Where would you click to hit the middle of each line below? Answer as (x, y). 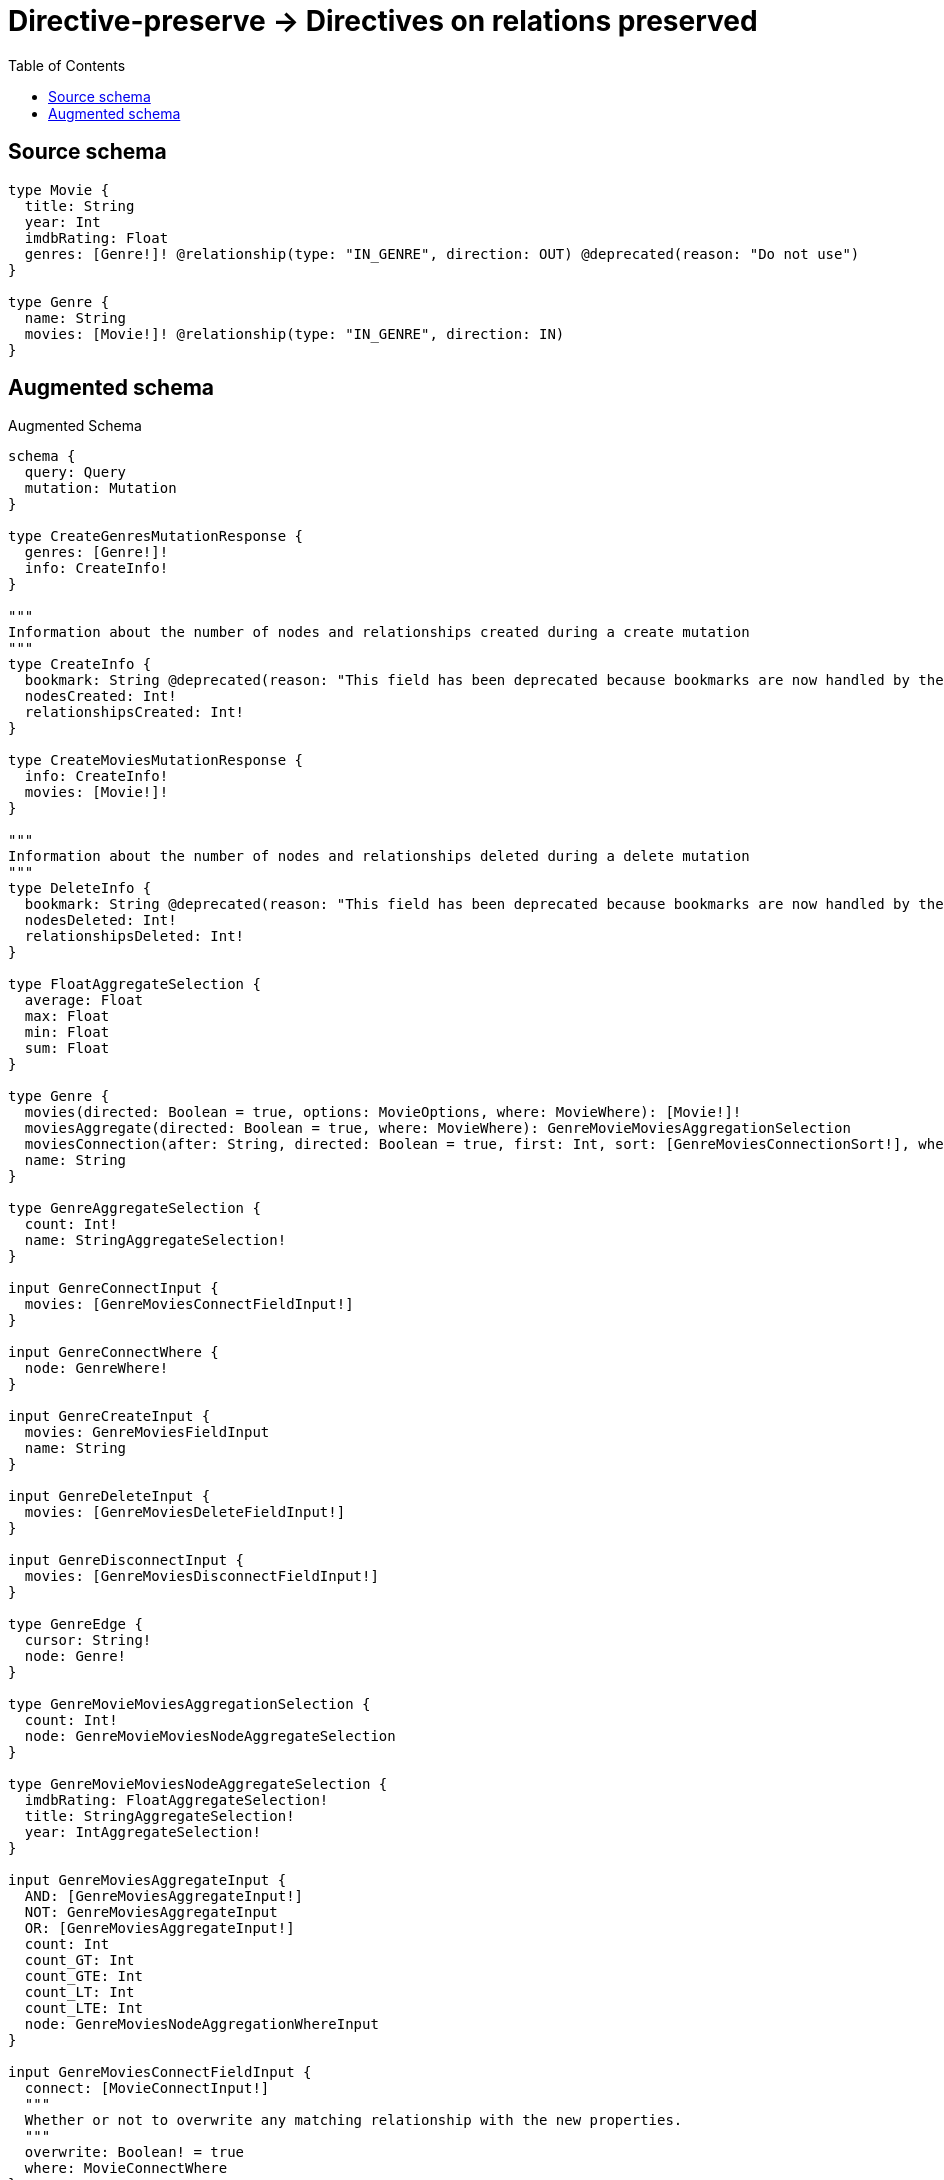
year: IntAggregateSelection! (142, 1832)
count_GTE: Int (83, 1976)
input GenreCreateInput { (109, 1416)
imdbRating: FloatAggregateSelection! (176, 1800)
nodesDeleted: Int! (100, 920)
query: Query (75, 472)
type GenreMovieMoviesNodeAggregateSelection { (198, 1784)
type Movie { (59, 189)
